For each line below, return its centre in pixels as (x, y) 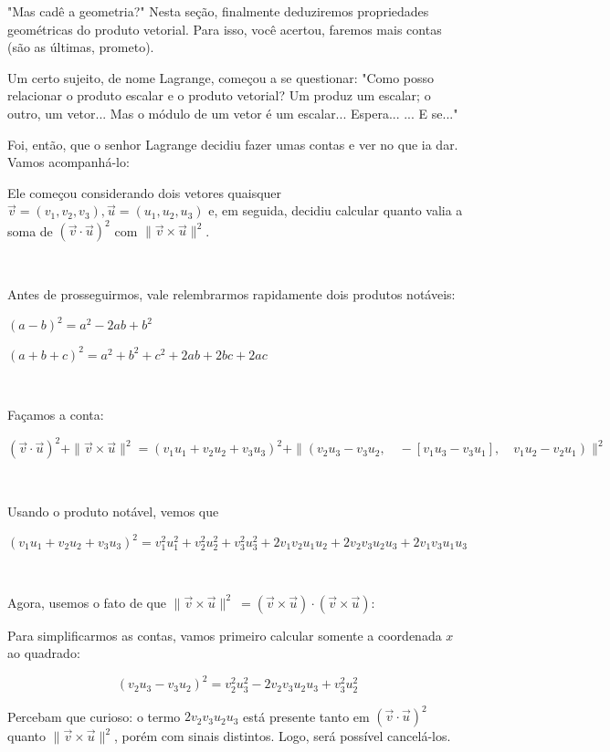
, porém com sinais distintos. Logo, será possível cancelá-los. (283, 736)
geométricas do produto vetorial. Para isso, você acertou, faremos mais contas (225, 29)
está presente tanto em (306, 716)
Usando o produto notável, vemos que (113, 511)
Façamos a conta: (56, 415)
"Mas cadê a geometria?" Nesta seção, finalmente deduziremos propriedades (218, 11)
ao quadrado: (44, 653)
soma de (30, 230)
